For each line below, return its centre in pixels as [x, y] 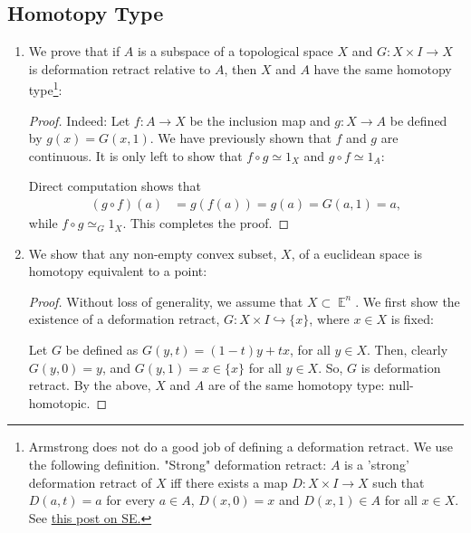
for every [131, 500]
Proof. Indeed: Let [79, 120]
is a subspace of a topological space [235, 51]
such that [399, 482]
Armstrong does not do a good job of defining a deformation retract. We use [241, 447]
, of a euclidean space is [357, 253]
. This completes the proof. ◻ [206, 223]
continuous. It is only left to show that [135, 155]
